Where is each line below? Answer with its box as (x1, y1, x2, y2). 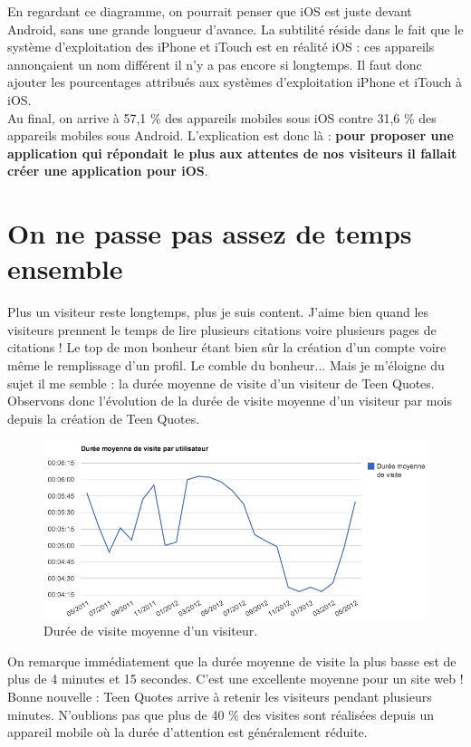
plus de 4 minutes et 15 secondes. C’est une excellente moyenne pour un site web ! (7, 669, 464, 688)
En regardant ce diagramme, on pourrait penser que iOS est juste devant (7, 2, 412, 20)
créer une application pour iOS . (7, 161, 208, 180)
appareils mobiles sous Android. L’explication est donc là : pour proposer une (7, 126, 454, 145)
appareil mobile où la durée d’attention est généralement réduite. (7, 723, 368, 742)
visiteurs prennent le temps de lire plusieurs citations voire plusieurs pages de (7, 320, 437, 339)
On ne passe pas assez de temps (7, 215, 412, 252)
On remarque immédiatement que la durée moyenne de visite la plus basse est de (7, 651, 457, 670)
